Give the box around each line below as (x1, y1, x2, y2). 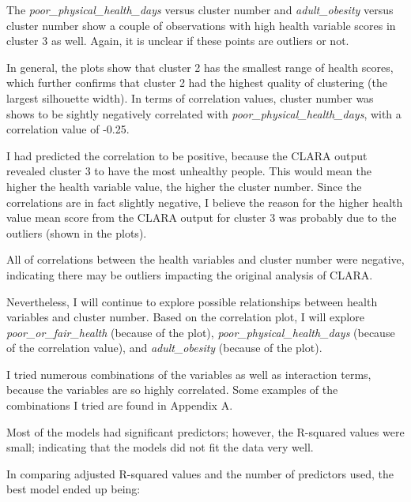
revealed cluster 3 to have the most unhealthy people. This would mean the (6, 163, 371, 179)
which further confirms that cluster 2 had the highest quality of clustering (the (6, 74, 387, 91)
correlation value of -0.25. (6, 121, 130, 137)
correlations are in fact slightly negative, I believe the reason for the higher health (6, 193, 403, 210)
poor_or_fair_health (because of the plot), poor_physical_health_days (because (6, 324, 395, 340)
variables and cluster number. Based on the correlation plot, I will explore (6, 309, 364, 325)
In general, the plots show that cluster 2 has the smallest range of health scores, (6, 58, 394, 75)
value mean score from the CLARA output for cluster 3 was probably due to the (6, 209, 397, 226)
